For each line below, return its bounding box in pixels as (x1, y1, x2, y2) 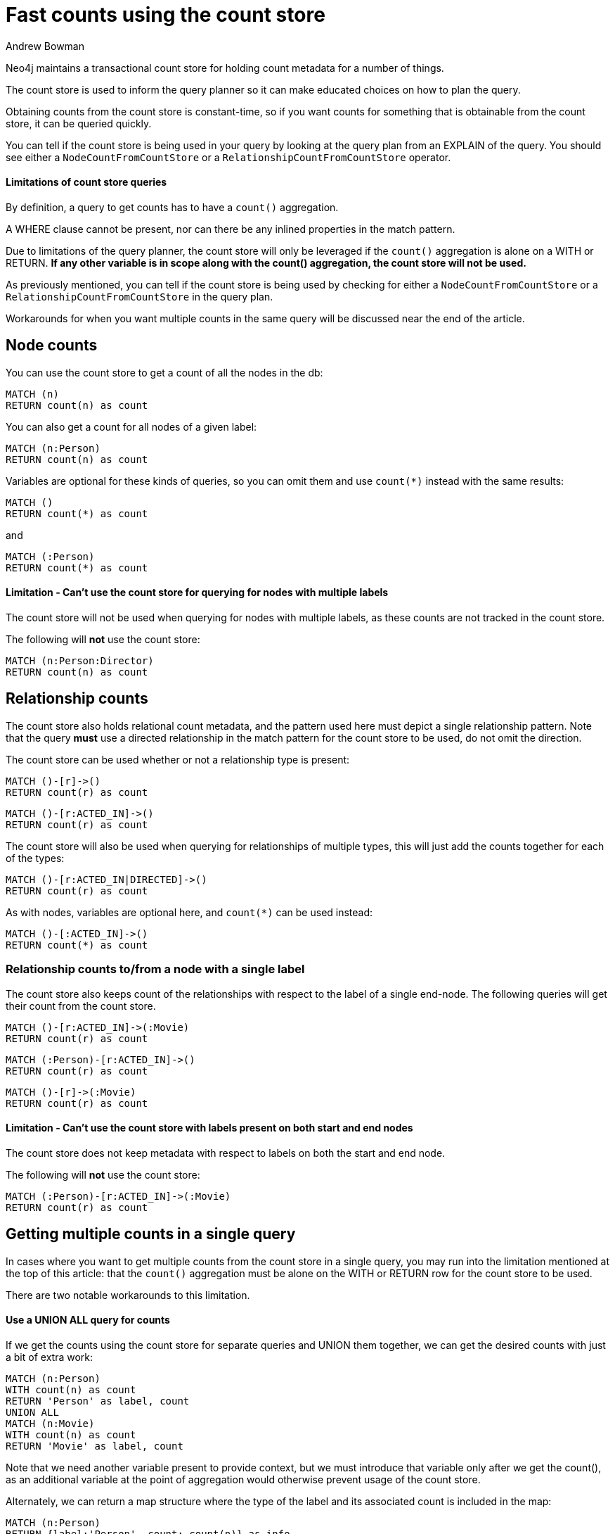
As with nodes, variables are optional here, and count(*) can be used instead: (6, 906, 373, 918)
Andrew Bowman (6, 39, 84, 52)
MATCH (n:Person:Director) (6, 655, 154, 667)
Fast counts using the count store (6, 3, 325, 27)
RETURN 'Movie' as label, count (6, 1440, 183, 1452)
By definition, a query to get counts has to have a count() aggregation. (6, 201, 339, 213)
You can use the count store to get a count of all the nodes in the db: (6, 366, 323, 379)
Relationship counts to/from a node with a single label (6, 962, 305, 977)
